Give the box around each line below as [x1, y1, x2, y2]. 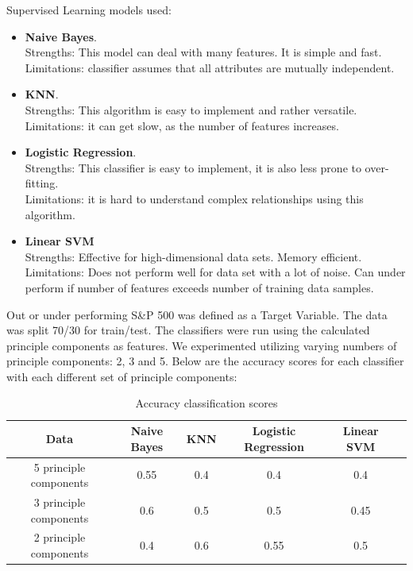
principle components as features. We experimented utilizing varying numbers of [6, 337, 397, 353]
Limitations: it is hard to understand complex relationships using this [25, 190, 364, 206]
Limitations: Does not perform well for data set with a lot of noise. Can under [25, 264, 406, 280]
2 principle [33, 529, 86, 546]
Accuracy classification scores [135, 395, 278, 411]
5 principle [33, 458, 86, 475]
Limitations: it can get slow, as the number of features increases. [25, 117, 339, 133]
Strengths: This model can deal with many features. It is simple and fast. [25, 44, 382, 60]
